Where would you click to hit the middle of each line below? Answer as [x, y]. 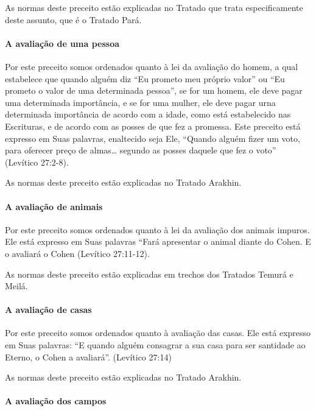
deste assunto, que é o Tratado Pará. [73, 19]
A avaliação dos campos [56, 401]
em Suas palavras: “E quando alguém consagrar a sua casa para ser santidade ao [155, 345]
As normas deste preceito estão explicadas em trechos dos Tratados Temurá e [149, 274]
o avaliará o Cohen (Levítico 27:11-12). [77, 253]
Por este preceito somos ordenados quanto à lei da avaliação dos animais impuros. [157, 229]
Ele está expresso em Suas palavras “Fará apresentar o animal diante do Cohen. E [158, 241]
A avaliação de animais [54, 206]
